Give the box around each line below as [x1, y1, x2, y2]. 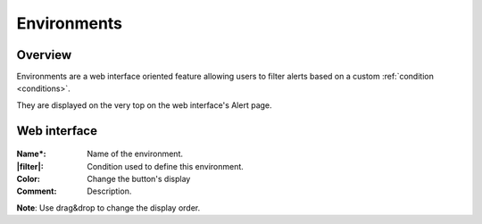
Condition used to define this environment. [87, 161, 245, 171]
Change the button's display [87, 174, 191, 185]
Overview [16, 47, 72, 62]
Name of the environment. [87, 148, 183, 160]
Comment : [16, 186, 57, 196]
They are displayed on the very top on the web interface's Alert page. [16, 99, 272, 111]
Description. [87, 186, 132, 196]
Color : [16, 174, 40, 185]
